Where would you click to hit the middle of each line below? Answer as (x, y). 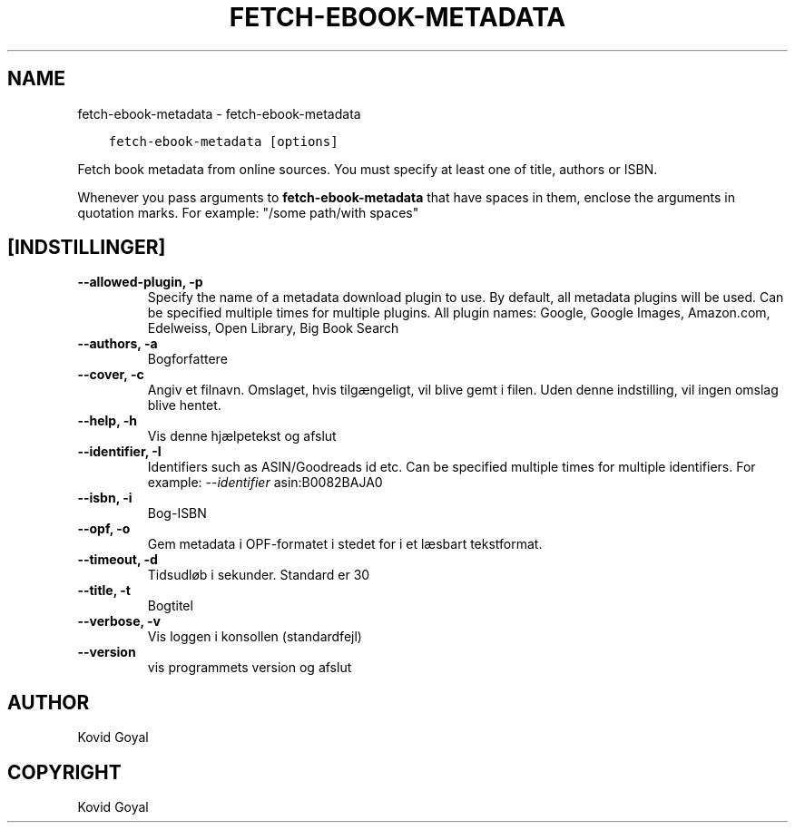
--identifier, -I (119, 452)
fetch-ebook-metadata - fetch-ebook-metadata (219, 113)
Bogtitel (170, 606)
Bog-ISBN (177, 513)
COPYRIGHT (64, 772)
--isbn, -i (105, 498)
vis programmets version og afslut (250, 668)
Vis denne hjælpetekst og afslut (242, 436)
